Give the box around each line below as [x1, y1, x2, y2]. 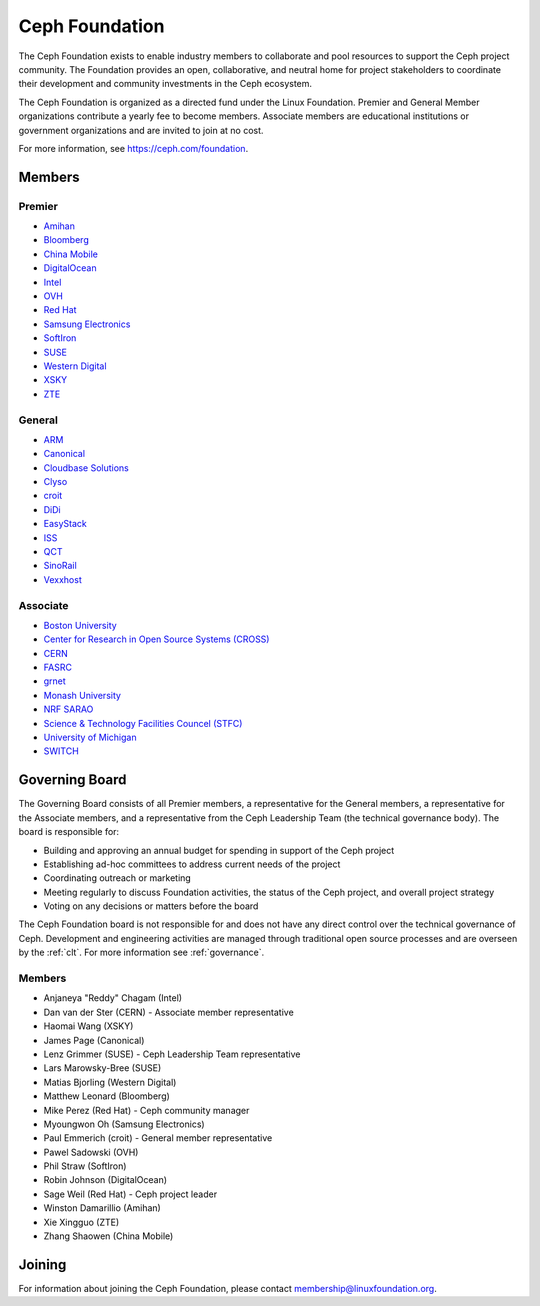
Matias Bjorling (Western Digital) [43, 1076, 177, 1088]
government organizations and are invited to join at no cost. [18, 124, 264, 136]
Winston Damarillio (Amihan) [43, 1202, 162, 1214]
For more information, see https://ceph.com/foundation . [18, 142, 249, 154]
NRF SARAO [43, 703, 94, 715]
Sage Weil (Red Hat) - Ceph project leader [43, 1188, 218, 1200]
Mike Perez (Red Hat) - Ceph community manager [43, 1104, 250, 1116]
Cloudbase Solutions [43, 461, 129, 474]
